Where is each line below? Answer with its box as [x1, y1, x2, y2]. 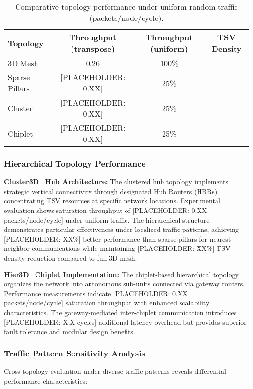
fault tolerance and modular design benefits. [4, 326, 135, 336]
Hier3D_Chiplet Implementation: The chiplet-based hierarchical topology [4, 269, 239, 279]
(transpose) [71, 43, 115, 54]
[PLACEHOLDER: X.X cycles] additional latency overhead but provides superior [4, 317, 247, 327]
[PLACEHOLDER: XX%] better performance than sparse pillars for [4, 233, 207, 244]
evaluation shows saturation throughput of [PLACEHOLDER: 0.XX [4, 205, 207, 215]
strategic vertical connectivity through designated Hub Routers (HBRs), [4, 186, 219, 196]
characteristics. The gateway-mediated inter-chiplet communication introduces [4, 307, 237, 317]
